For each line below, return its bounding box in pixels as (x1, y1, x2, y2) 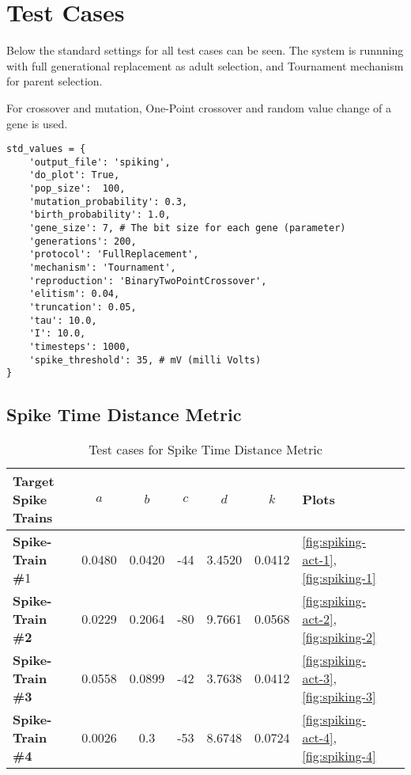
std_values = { (6, 143, 86, 155)
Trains (13, 508, 53, 527)
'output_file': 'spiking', (28, 156, 171, 168)
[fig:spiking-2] (302, 628, 376, 647)
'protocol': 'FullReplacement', (28, 249, 199, 260)
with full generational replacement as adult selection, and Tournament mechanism (6, 57, 404, 74)
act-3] (302, 669, 334, 688)
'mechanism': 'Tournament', (28, 262, 176, 273)
